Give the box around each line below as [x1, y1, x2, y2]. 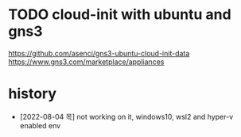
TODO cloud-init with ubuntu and [8, 6, 232, 24]
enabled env [19, 120, 61, 130]
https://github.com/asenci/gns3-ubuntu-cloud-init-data [8, 48, 190, 58]
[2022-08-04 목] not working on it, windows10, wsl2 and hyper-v [19, 112, 234, 121]
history [8, 85, 57, 103]
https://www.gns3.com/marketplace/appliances [8, 57, 165, 67]
